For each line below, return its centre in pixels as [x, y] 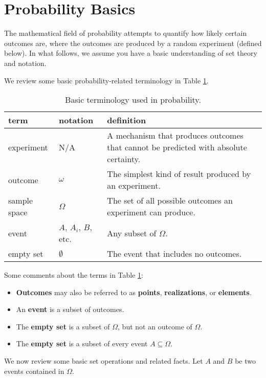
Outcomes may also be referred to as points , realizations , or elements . [134, 292]
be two [245, 361]
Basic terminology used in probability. [133, 100]
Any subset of [132, 233]
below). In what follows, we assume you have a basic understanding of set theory [131, 53]
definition [127, 120]
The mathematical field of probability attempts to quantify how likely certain [126, 33]
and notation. [25, 63]
